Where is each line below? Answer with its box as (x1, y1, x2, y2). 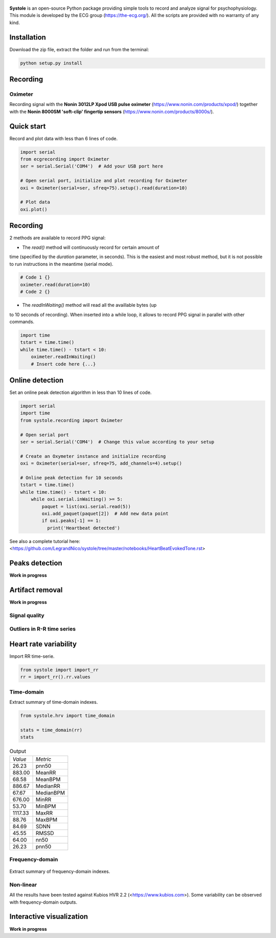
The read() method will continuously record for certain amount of (22, 244, 159, 251)
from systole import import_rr (20, 666, 99, 673)
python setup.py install (20, 60, 83, 66)
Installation (9, 33, 46, 41)
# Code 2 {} (20, 289, 51, 295)
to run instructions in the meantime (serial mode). (9, 261, 113, 267)
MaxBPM (35, 816, 58, 823)
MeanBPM (35, 776, 61, 783)
